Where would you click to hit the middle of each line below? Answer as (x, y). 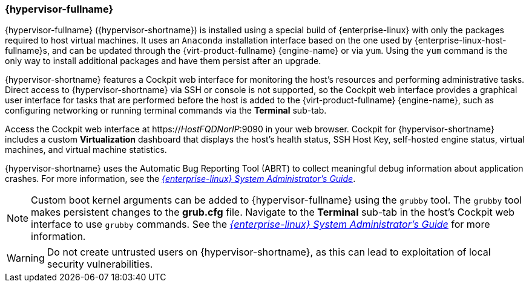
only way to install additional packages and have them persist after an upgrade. (163, 61)
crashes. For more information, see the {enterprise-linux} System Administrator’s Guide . (180, 179)
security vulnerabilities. (100, 264)
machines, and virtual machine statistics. (86, 150)
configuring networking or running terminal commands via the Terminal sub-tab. (166, 111)
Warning (26, 258)
